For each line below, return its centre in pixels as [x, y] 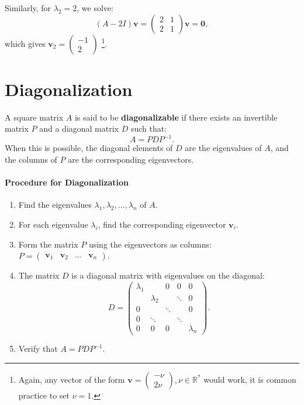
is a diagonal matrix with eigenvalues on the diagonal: [168, 275]
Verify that [38, 349]
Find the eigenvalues [55, 205]
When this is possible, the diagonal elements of [89, 148]
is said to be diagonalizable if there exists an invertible [176, 117]
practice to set [44, 395]
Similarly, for [28, 8]
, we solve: [95, 8]
